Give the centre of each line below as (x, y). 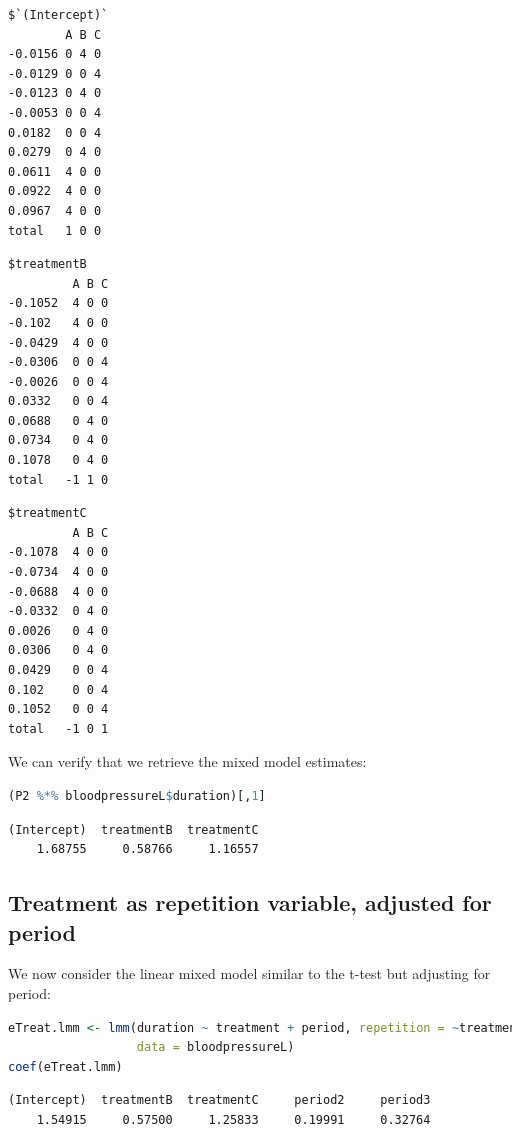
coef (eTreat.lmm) (65, 1066)
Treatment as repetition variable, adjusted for (250, 902)
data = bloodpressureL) (215, 1047)
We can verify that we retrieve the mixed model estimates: (187, 761)
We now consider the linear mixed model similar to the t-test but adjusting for (249, 973)
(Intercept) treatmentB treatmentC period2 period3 (219, 1100)
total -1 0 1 (58, 728)
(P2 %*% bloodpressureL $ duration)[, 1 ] (137, 795)
